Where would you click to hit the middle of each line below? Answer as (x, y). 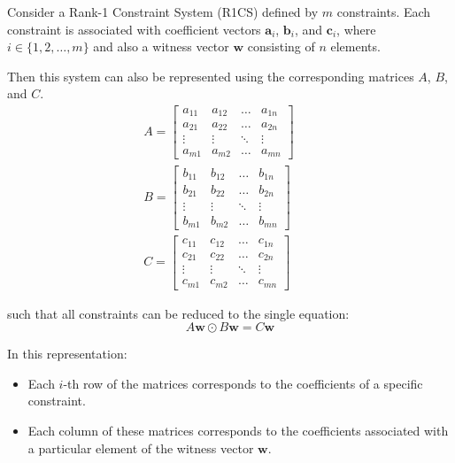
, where (356, 29)
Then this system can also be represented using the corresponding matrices (211, 76)
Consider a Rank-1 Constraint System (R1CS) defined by (163, 12)
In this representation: (67, 354)
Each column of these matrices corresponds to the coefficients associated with (238, 430)
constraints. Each (384, 12)
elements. (355, 46)
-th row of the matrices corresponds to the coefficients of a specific (243, 383)
